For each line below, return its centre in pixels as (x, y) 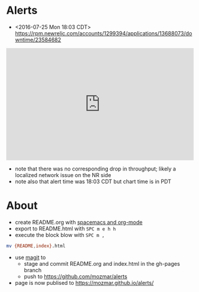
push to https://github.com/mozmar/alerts (76, 276)
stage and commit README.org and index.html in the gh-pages (102, 263)
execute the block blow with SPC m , (60, 235)
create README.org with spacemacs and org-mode (79, 222)
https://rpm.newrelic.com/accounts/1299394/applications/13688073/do (103, 33)
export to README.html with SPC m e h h (65, 229)
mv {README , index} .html (36, 246)
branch (33, 270)
